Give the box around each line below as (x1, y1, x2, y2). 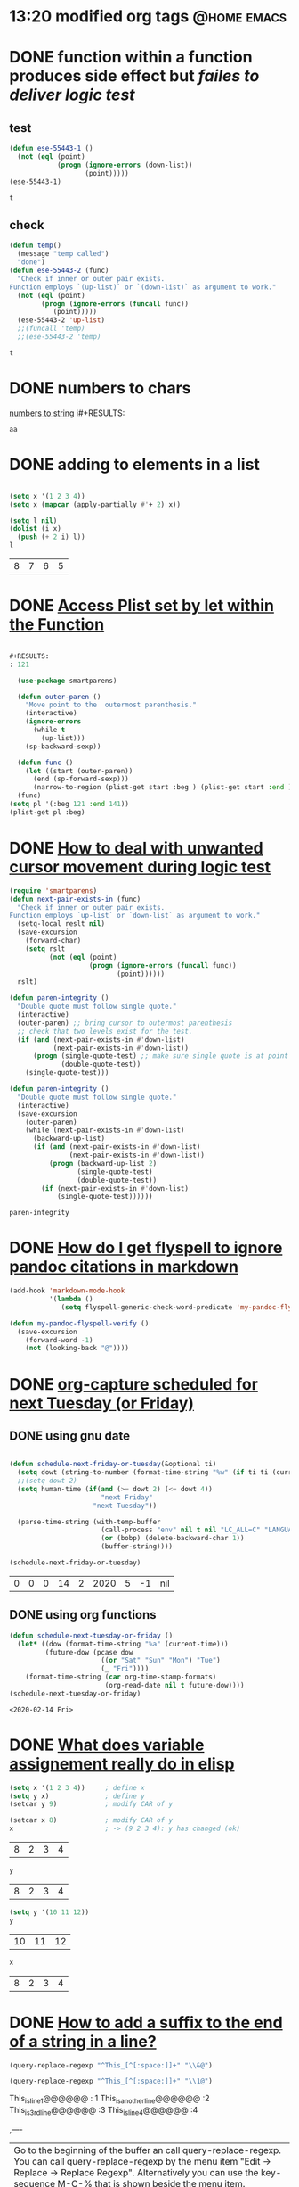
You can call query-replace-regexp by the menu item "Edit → (13, 2155, 271, 2167)
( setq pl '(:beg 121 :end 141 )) (9, 800, 129, 809)
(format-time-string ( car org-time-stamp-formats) (25, 1672, 217, 1682)
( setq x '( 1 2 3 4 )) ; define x (9, 1783, 145, 1792)
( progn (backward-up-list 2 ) (48, 1159, 158, 1168)
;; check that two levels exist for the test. (17, 1027, 193, 1036)
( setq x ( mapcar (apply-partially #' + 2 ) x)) (9, 499, 181, 509)
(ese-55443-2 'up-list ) (17, 316, 105, 325)
